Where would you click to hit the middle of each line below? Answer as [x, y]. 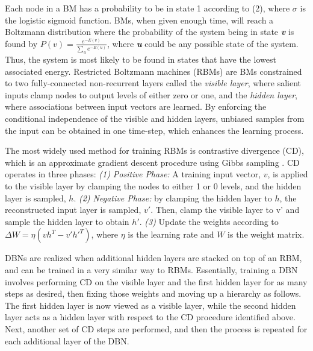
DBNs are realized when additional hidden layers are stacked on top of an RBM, [153, 258]
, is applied [288, 174]
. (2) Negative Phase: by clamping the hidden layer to [173, 198]
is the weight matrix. [266, 234]
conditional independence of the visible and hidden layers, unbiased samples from [155, 119]
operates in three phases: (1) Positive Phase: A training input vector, [133, 174]
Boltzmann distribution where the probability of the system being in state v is [150, 32]
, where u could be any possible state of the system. [203, 43]
